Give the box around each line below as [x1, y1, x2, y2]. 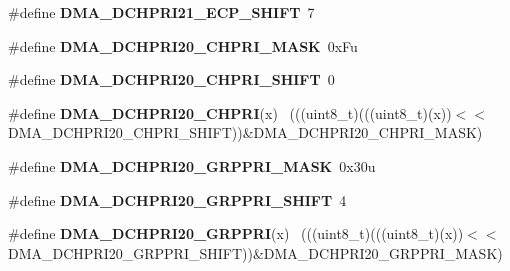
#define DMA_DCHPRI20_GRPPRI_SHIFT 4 [8, 189, 347, 210]
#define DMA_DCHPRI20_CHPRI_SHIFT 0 [8, 69, 335, 90]
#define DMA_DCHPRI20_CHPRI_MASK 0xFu [8, 35, 358, 56]
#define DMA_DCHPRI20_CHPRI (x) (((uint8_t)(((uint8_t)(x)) [8, 102, 452, 123]
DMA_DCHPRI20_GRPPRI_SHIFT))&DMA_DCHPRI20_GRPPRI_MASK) [8, 242, 503, 263]
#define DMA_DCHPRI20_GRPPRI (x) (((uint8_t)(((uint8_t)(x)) [8, 223, 464, 244]
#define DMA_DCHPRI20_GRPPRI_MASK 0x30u [8, 155, 376, 176]
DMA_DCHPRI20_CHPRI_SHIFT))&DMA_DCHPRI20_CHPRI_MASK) [8, 122, 483, 143]
